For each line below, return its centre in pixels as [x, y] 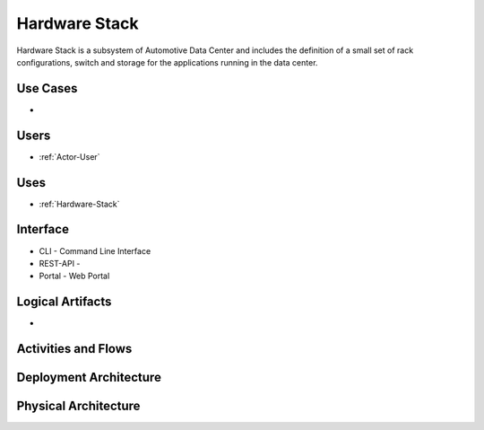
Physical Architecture [78, 406]
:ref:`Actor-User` [69, 156]
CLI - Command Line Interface [95, 250]
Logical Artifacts [64, 302]
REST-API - [60, 263]
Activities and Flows [74, 349]
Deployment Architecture [89, 377]
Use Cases [47, 88]
